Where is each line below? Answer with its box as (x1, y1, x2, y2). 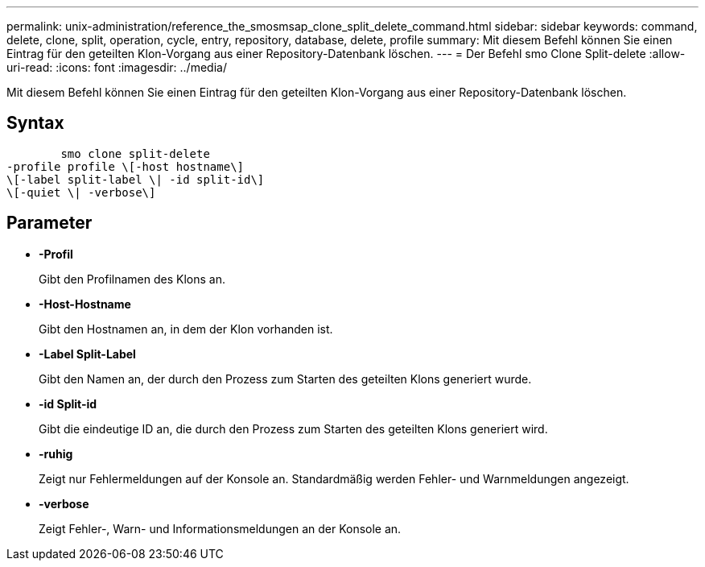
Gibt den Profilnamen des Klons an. (39, 271, 225, 286)
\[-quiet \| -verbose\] (6, 185, 156, 199)
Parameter (6, 213, 93, 234)
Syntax (6, 113, 64, 134)
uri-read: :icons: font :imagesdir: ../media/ (6, 60, 227, 74)
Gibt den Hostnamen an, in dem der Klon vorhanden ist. (39, 321, 333, 336)
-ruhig (39, 446, 73, 461)
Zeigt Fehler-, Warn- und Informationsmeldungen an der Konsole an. (39, 521, 402, 536)
